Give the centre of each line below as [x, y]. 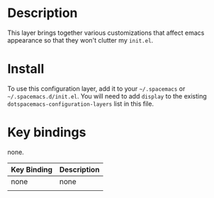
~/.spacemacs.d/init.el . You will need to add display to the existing [107, 96]
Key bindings [47, 132]
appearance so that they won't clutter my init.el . [80, 40]
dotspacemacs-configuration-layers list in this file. [81, 104]
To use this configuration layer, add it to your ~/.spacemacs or [96, 88]
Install [26, 69]
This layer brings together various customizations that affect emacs [106, 33]
